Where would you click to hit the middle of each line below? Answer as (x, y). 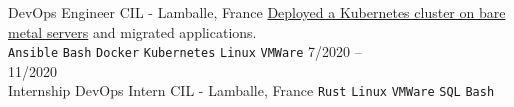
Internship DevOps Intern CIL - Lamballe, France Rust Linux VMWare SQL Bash (251, 90)
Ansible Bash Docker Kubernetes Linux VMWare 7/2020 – (185, 51)
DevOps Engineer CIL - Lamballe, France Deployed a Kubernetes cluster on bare (257, 12)
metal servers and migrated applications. (132, 31)
